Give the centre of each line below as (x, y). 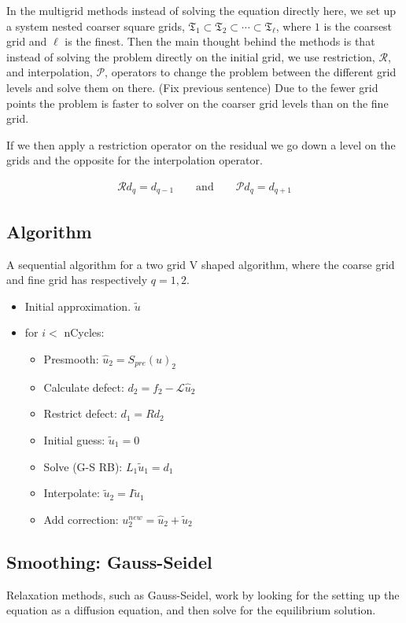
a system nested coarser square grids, (96, 26)
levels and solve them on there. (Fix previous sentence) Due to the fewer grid (192, 87)
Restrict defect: (80, 413)
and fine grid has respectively (77, 280)
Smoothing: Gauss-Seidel (109, 561)
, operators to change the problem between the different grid (251, 72)
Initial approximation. (78, 306)
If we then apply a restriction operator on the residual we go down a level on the (201, 144)
